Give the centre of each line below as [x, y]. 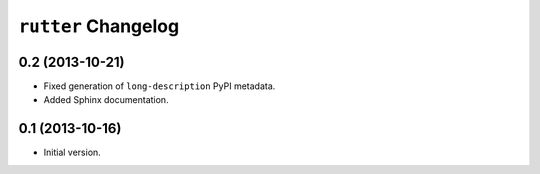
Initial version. [72, 152]
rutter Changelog [99, 26]
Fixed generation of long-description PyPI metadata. [159, 86]
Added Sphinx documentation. [106, 100]
